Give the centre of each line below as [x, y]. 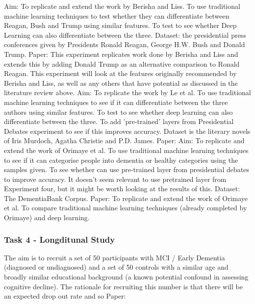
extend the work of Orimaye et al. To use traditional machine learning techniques [126, 150]
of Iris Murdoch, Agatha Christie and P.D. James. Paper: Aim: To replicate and [124, 140]
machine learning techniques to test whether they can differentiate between [117, 15]
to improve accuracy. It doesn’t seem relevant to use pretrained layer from [115, 179]
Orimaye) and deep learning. [47, 217]
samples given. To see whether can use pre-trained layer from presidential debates [127, 169]
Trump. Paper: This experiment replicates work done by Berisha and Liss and [121, 54]
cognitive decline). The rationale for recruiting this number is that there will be [123, 286]
